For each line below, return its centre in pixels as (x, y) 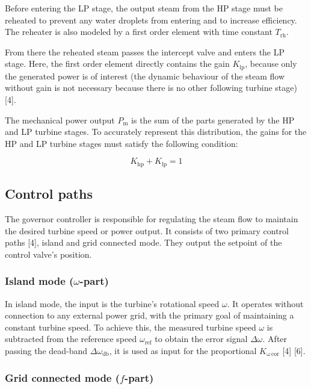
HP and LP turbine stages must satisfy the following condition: (122, 143)
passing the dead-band (46, 351)
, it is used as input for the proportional (183, 351)
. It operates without (265, 303)
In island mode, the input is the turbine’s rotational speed (112, 303)
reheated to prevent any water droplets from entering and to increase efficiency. (151, 20)
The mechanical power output (60, 120)
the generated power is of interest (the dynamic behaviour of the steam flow (145, 76)
